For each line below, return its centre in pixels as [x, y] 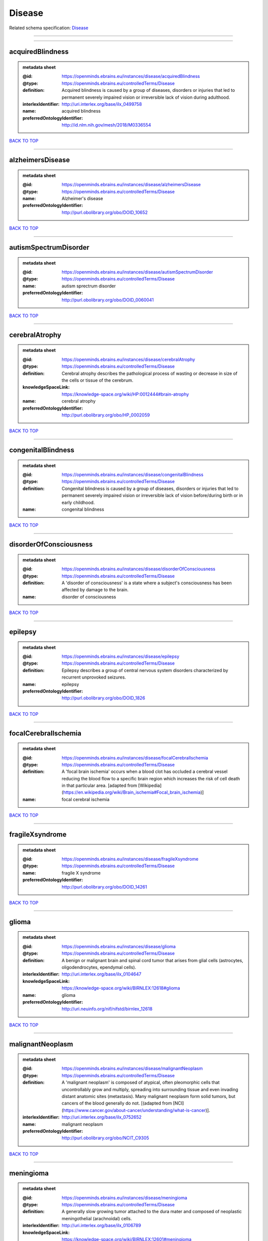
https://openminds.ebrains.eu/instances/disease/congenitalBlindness [133, 475]
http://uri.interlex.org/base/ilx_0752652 [102, 1117]
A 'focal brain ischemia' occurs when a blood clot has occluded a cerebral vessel [145, 771]
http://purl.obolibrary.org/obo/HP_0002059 [106, 415]
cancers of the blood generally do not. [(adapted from [117, 1103]
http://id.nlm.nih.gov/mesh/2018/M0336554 [106, 125]
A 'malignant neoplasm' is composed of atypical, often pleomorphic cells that [141, 1083]
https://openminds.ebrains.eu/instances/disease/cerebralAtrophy [129, 359]
